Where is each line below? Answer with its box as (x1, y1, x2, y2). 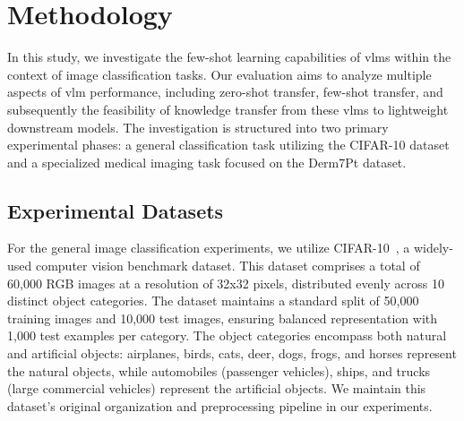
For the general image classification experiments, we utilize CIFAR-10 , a (7, 238, 410, 257)
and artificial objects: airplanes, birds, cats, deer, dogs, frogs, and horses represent (7, 344, 457, 363)
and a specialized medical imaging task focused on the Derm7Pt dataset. (7, 152, 407, 171)
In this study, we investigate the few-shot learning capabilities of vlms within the (7, 47, 451, 66)
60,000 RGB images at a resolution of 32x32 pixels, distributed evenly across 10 (7, 273, 444, 292)
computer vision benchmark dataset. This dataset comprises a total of (35, 256, 420, 275)
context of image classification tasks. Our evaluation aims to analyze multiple (7, 64, 432, 83)
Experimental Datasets (7, 196, 224, 224)
